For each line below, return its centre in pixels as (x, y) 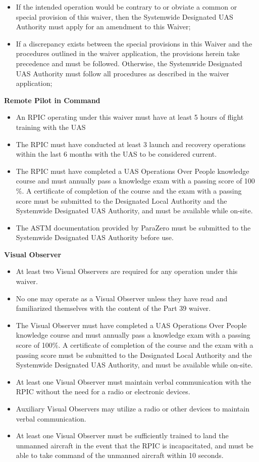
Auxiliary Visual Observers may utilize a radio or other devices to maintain (133, 408)
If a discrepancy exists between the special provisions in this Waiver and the (134, 43)
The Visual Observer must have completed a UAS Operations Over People (131, 325)
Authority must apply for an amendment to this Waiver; (103, 27)
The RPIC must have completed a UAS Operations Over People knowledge (133, 171)
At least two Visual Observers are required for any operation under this (127, 271)
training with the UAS (51, 127)
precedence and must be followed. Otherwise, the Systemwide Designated (129, 63)
